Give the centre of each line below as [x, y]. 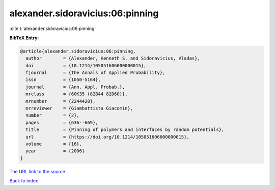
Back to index [24, 181]
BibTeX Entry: [24, 38]
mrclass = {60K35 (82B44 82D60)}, [77, 94]
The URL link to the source [37, 171]
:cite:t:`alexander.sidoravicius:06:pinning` [53, 29]
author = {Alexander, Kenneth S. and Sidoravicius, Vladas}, [113, 58]
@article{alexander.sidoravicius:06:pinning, [78, 51]
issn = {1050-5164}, [63, 80]
